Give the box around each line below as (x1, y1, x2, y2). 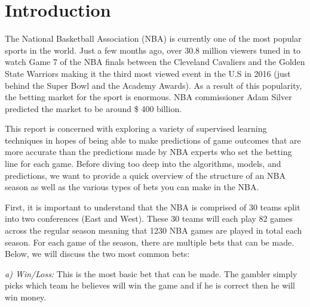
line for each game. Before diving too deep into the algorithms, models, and (5, 157, 281, 170)
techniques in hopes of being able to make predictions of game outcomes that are (5, 134, 301, 146)
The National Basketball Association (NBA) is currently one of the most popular (5, 32, 302, 45)
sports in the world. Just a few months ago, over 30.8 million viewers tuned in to (5, 44, 300, 56)
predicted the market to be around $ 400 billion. (5, 102, 182, 114)
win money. (5, 291, 47, 303)
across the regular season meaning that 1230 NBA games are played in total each (5, 224, 302, 237)
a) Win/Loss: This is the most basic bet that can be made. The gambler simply (5, 267, 297, 280)
